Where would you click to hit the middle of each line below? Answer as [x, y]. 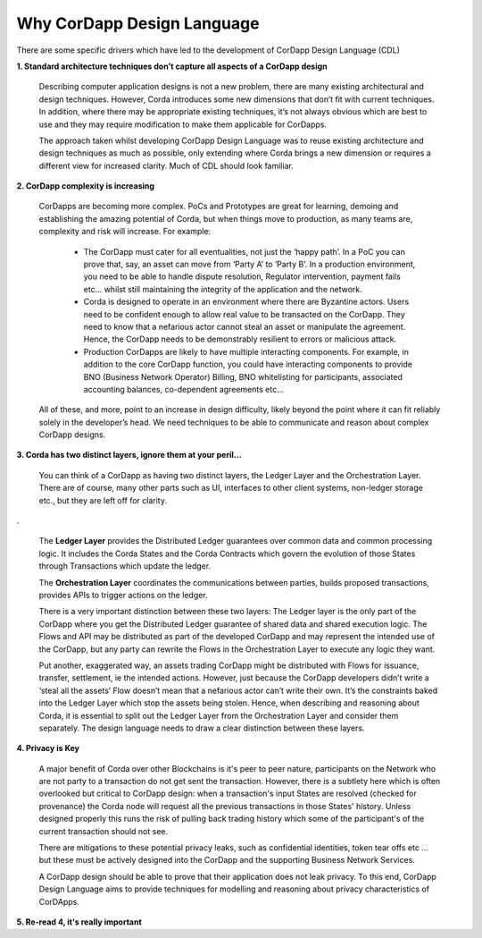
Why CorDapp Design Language [138, 23]
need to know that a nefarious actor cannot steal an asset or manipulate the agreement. [245, 326]
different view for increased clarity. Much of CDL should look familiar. [166, 165]
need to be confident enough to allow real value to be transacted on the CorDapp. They [244, 314]
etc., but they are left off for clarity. [103, 500]
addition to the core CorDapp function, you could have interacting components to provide [248, 364]
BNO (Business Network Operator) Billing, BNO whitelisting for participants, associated [243, 376]
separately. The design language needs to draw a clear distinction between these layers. [202, 728]
